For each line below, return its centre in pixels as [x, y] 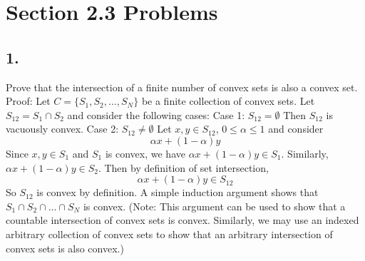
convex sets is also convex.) [65, 248]
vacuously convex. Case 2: [62, 129]
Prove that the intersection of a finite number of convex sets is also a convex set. [182, 87]
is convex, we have [145, 153]
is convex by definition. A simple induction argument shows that [178, 192]
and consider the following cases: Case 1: [156, 114]
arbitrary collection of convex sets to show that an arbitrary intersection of [169, 234]
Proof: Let [28, 101]
